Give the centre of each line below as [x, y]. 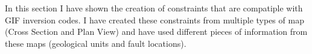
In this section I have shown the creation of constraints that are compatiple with [154, 8]
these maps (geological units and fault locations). [96, 43]
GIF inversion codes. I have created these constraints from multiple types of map [154, 19]
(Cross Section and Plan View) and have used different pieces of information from [156, 31]
